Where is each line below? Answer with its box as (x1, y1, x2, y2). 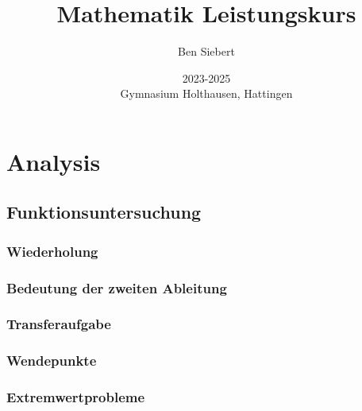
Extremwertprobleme (6, 387, 145, 407)
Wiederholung (6, 241, 98, 261)
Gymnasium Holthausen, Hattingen (120, 85, 293, 102)
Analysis (6, 145, 101, 177)
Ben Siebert (178, 43, 235, 60)
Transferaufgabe (6, 314, 111, 334)
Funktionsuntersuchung (6, 200, 202, 224)
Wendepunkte (6, 351, 97, 370)
